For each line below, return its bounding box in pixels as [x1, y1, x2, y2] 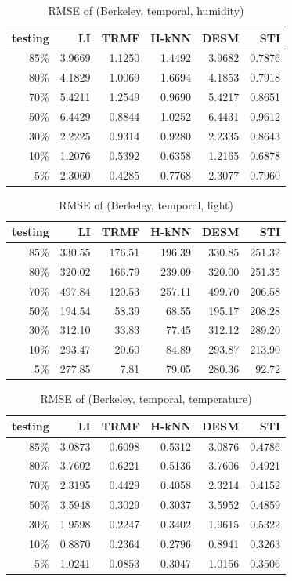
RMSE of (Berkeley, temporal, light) [59, 196, 233, 212]
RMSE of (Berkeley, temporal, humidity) [48, 2, 244, 18]
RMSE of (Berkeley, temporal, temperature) [40, 390, 252, 407]
